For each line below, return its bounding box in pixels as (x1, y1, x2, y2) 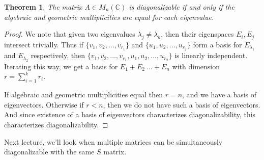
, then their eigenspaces (161, 29, 234, 39)
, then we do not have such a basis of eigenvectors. (103, 99, 260, 110)
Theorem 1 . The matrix (4, 2, 82, 12)
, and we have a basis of (182, 89, 257, 100)
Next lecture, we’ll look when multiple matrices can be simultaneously (4, 136, 223, 147)
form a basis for (193, 39, 242, 49)
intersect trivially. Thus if (4, 39, 83, 49)
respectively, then (31, 50, 85, 61)
